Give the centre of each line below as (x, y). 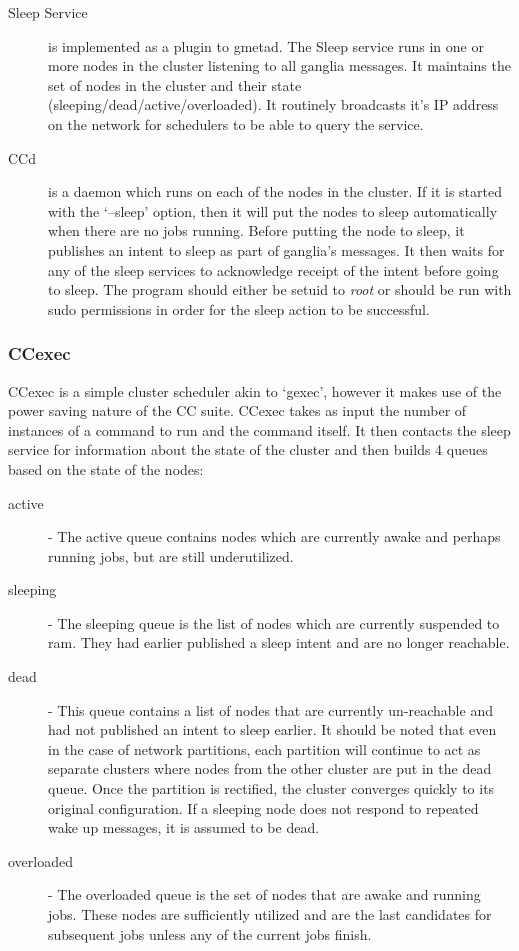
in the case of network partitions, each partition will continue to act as (264, 748)
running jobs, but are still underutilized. (171, 555)
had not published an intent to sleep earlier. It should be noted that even (272, 729)
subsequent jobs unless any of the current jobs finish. (210, 933)
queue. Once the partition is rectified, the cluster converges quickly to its (271, 788)
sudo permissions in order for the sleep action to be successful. (239, 308)
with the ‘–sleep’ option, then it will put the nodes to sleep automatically (273, 210)
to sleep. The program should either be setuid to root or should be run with (280, 289)
